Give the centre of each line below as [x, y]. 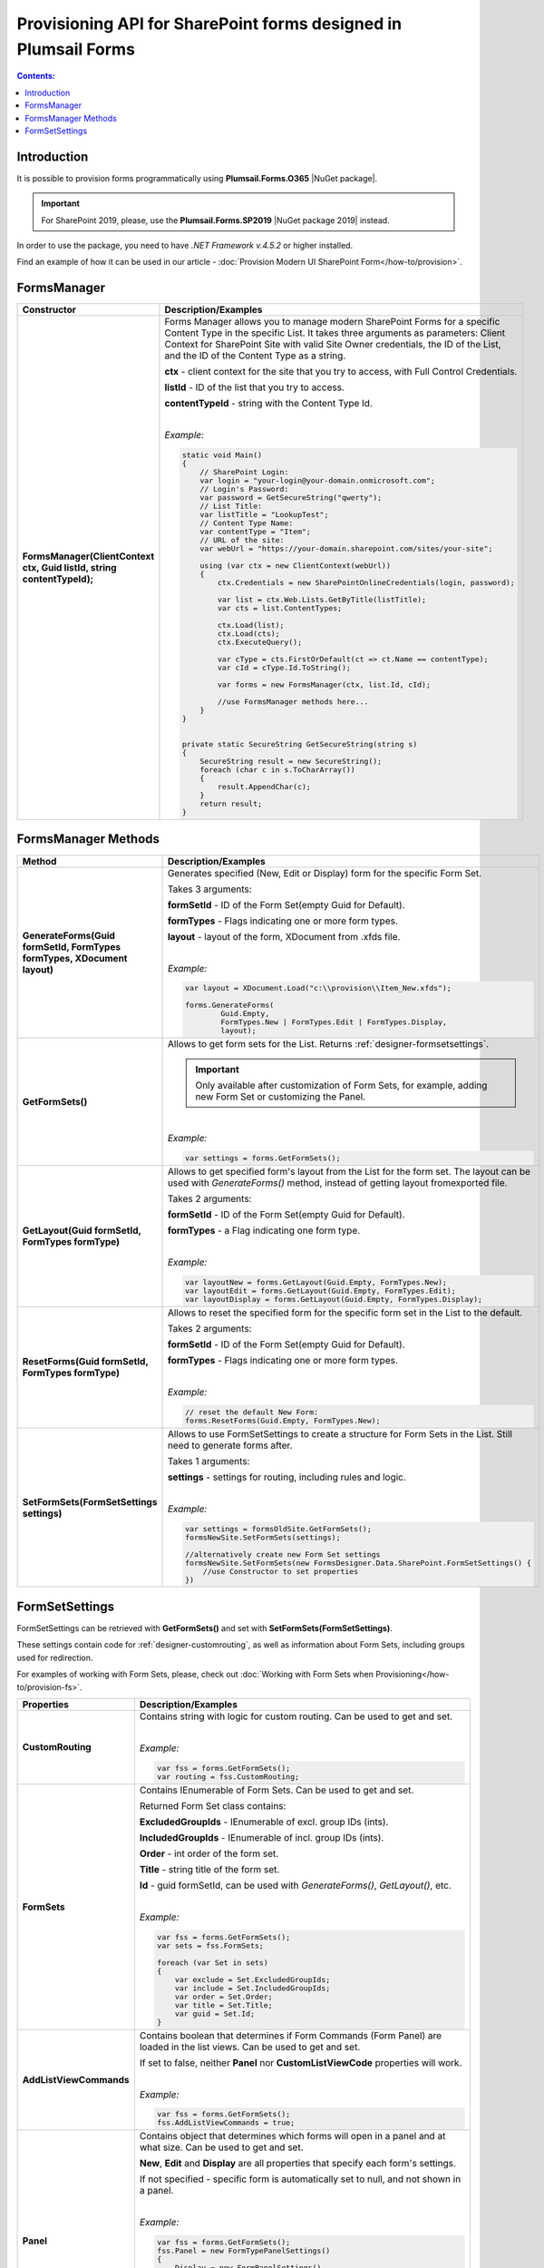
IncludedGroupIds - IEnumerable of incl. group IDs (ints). [262, 1837]
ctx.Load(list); [251, 626]
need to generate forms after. [230, 1445]
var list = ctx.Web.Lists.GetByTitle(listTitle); [322, 600]
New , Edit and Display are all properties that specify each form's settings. [298, 2164]
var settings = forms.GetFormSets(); [262, 1158]
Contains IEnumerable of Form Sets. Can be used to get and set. [277, 1790]
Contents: [36, 76]
